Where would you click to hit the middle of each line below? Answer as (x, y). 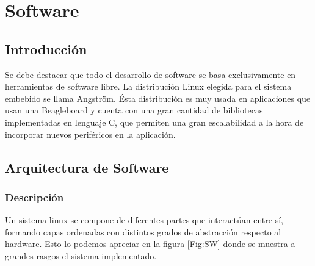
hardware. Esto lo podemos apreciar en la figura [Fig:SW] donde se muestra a (150, 244)
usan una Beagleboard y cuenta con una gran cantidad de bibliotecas (134, 110)
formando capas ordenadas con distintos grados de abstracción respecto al (143, 232)
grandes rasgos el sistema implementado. (81, 255)
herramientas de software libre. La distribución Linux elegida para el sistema (148, 86)
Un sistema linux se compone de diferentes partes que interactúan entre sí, (144, 220)
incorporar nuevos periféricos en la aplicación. (90, 134)
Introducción (46, 49)
